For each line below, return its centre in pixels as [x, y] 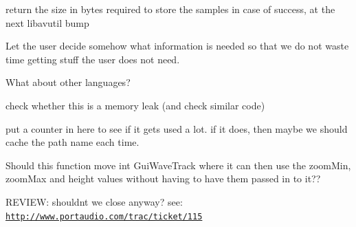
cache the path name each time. [73, 142]
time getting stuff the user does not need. [93, 59]
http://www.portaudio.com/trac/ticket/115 [104, 216]
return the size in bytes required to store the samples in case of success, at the [170, 9]
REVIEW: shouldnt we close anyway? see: [94, 201]
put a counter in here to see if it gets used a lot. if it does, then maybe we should [177, 128]
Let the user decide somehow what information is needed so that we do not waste [177, 46]
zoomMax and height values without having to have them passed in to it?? [163, 179]
